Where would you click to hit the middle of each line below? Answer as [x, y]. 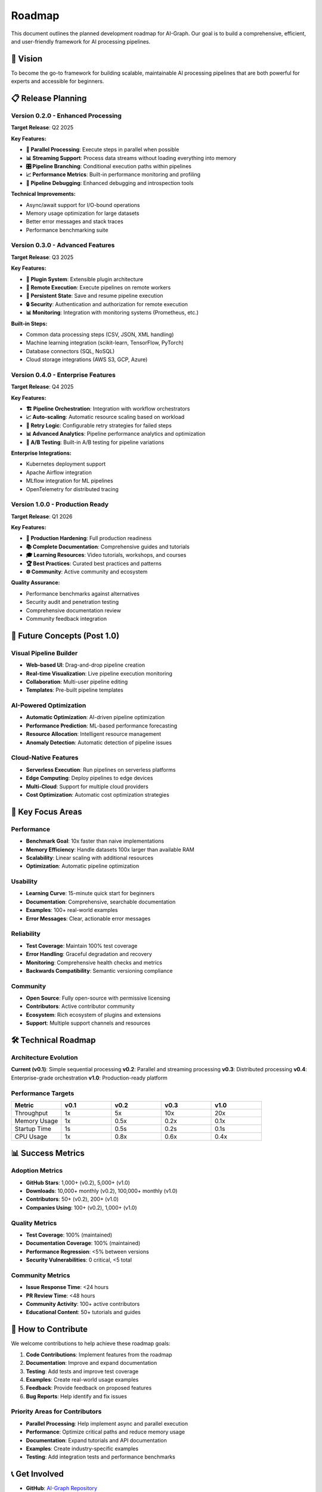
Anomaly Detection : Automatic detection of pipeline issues [99, 742]
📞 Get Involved [37, 1474]
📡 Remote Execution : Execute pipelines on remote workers [98, 287]
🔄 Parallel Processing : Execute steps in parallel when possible [103, 150]
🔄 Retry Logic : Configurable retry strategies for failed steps [99, 425]
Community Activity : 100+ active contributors [83, 1304]
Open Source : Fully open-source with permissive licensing [98, 998]
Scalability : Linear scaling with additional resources [90, 858]
